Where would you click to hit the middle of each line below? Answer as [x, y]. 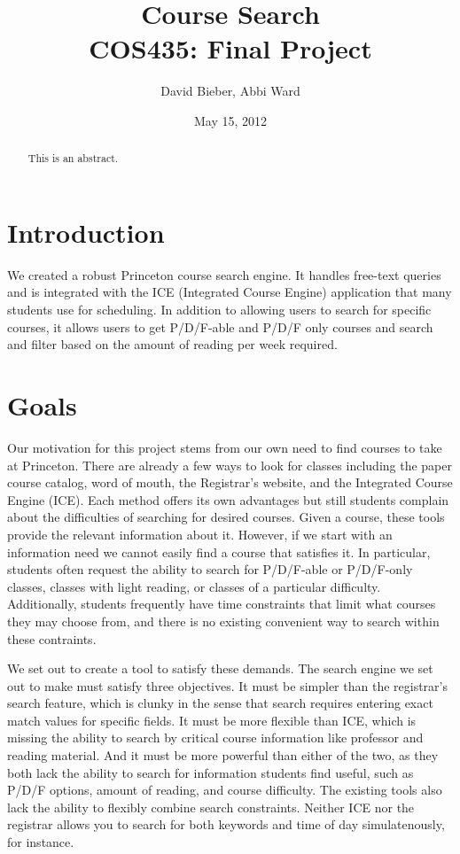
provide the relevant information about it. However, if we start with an [200, 534]
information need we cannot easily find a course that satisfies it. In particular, [219, 551]
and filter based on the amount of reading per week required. [172, 344]
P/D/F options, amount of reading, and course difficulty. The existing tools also [225, 790]
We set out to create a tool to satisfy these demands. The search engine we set [220, 668]
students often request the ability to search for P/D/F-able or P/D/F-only [210, 569]
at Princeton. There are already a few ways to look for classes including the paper [230, 465]
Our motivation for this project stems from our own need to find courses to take [225, 447]
